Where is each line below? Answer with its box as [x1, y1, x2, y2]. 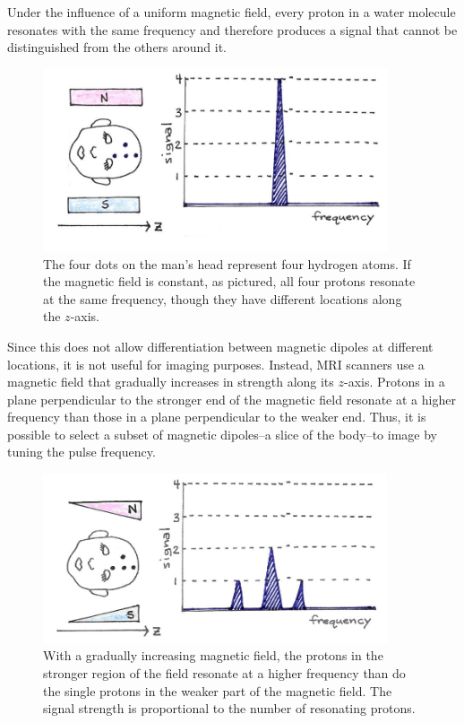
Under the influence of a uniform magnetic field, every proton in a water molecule [7, 3, 456, 21]
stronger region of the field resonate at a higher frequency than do [43, 664, 406, 683]
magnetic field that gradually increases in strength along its [7, 372, 334, 391]
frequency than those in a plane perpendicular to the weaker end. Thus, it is [7, 407, 426, 426]
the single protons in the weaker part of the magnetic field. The [43, 681, 392, 700]
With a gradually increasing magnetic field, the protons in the [43, 646, 383, 665]
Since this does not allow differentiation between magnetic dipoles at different [7, 336, 434, 355]
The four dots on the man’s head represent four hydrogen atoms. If [43, 254, 411, 273]
